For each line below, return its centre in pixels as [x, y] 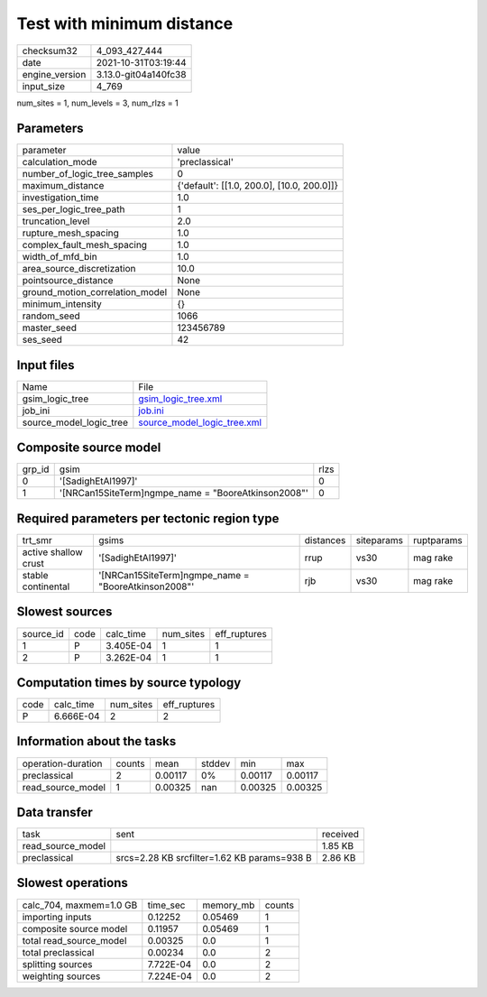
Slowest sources [64, 612]
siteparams [379, 540]
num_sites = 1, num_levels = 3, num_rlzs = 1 [98, 103]
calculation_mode [60, 162]
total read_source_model [74, 940]
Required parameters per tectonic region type [148, 518]
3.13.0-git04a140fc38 [141, 74]
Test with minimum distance [125, 23]
